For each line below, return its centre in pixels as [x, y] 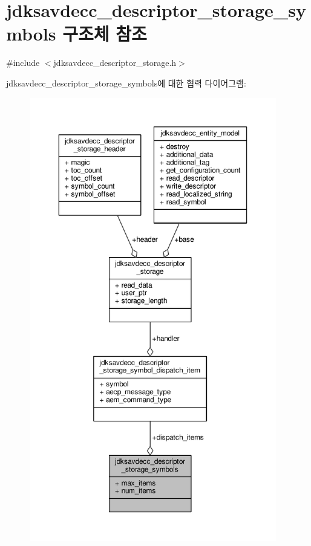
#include [23, 63]
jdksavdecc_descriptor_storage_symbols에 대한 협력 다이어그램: [126, 83]
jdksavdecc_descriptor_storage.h [115, 63]
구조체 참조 [105, 34]
